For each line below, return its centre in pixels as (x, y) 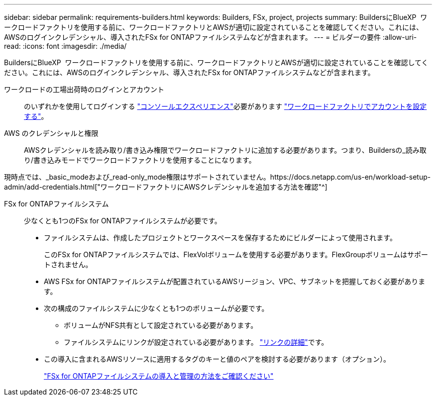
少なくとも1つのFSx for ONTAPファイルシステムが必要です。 (123, 221)
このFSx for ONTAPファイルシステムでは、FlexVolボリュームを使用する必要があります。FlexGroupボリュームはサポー (236, 254)
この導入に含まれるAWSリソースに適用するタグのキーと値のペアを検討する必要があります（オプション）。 (217, 359)
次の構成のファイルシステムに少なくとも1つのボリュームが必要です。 (156, 308)
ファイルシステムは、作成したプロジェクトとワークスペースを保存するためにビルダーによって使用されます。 (220, 238)
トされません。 (68, 264)
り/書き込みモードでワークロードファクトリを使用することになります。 (140, 160)
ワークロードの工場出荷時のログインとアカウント (84, 89)
